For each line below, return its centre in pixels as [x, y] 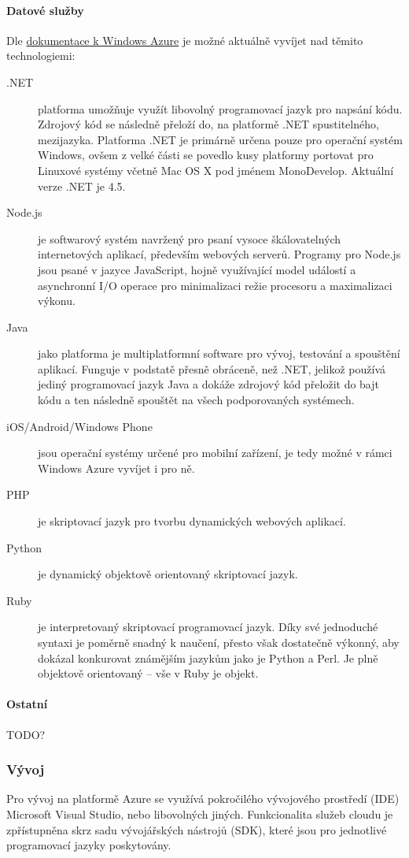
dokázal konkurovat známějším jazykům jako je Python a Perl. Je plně [208, 657]
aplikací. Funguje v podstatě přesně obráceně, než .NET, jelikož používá [212, 368]
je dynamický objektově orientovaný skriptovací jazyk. [168, 574]
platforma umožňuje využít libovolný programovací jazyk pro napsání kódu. [220, 108]
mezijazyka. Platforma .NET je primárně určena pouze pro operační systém [220, 139]
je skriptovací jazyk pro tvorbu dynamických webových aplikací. [192, 521]
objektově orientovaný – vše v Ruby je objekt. [148, 673]
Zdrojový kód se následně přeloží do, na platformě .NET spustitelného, [208, 124]
